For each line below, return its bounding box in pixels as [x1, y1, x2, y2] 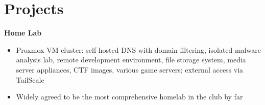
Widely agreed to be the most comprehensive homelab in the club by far [16, 91, 243, 102]
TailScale [16, 74, 44, 85]
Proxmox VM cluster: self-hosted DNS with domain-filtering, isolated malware [16, 44, 261, 55]
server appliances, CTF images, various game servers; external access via [16, 64, 244, 75]
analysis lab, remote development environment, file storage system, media [16, 54, 246, 65]
